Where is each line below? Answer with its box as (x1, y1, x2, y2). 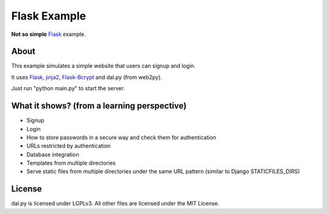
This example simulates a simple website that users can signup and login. (11, 62, 196, 70)
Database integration (26, 151, 79, 158)
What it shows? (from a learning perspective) (11, 101, 187, 111)
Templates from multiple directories (26, 159, 116, 167)
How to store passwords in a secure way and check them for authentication (26, 134, 216, 141)
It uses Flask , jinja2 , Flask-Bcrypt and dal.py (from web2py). (11, 73, 163, 80)
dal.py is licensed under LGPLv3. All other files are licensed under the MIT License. (11, 200, 219, 207)
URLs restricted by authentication (26, 142, 111, 149)
